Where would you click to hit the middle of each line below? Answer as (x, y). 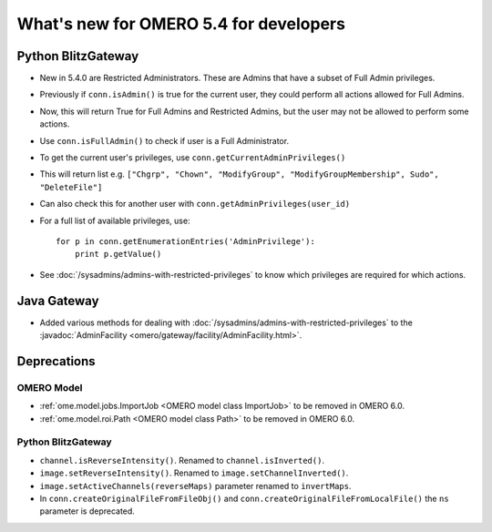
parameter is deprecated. (87, 511)
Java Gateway (58, 301)
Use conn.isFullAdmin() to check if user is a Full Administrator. (164, 140)
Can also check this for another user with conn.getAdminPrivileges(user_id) (195, 204)
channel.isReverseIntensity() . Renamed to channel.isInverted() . (182, 460)
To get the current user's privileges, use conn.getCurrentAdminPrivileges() (193, 158)
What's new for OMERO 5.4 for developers (181, 24)
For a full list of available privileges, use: (115, 220)
